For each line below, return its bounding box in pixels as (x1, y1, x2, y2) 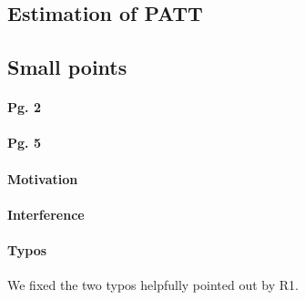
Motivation (7, 169, 78, 188)
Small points (7, 53, 127, 81)
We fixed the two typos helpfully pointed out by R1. (7, 275, 299, 295)
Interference (7, 204, 85, 223)
